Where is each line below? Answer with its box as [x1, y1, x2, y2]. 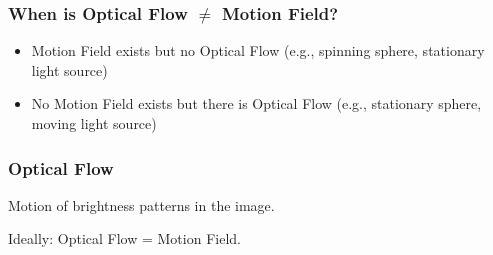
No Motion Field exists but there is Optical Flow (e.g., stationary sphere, [31, 93, 482, 114]
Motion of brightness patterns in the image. [8, 194, 275, 215]
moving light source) [31, 113, 157, 133]
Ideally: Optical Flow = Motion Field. [8, 228, 241, 249]
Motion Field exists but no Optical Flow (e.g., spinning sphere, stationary [31, 40, 485, 61]
